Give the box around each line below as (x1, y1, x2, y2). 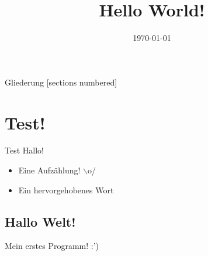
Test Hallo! (5, 144, 44, 156)
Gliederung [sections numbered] (5, 76, 117, 88)
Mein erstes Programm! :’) (5, 240, 99, 252)
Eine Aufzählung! (18, 164, 81, 176)
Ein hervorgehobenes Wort (18, 183, 114, 196)
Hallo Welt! (5, 212, 76, 230)
